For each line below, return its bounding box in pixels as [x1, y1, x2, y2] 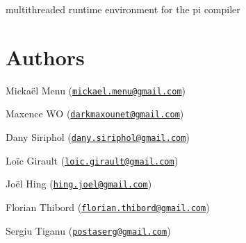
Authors [6, 42, 85, 71]
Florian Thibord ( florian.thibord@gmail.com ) [6, 200, 210, 214]
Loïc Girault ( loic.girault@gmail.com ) [6, 153, 179, 167]
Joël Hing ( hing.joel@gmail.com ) [6, 176, 152, 191]
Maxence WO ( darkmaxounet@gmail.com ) [6, 106, 184, 121]
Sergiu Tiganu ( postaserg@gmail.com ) [6, 223, 171, 237]
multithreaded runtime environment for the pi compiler [6, 2, 240, 16]
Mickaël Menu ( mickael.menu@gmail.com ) [6, 83, 186, 97]
